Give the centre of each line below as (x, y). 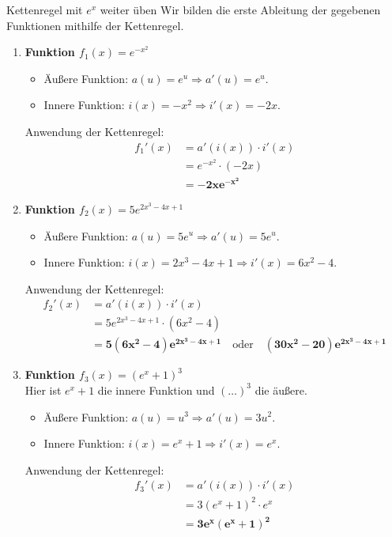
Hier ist (43, 390)
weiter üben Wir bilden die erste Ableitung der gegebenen (240, 9)
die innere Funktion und (156, 390)
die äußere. (281, 390)
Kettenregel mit (45, 9)
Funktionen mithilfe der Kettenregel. (95, 25)
